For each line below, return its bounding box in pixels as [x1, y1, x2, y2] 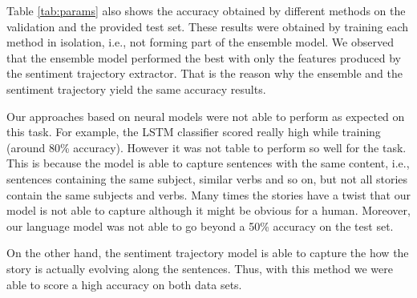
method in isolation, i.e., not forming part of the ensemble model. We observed [6, 34, 394, 50]
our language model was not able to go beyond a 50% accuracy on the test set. [6, 217, 394, 234]
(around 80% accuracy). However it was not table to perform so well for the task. [6, 139, 407, 155]
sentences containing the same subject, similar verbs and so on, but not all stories [6, 170, 408, 187]
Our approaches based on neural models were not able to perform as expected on [6, 107, 405, 124]
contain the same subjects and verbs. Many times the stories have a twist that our [6, 186, 411, 203]
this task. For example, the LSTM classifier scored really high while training [6, 123, 381, 140]
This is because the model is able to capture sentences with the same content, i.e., [6, 155, 410, 171]
